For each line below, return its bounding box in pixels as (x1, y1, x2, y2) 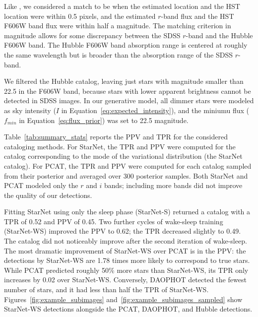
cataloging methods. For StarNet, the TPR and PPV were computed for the (4, 141, 236, 151)
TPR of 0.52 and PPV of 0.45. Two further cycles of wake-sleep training (4, 216, 223, 226)
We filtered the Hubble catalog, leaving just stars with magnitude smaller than (4, 76, 244, 86)
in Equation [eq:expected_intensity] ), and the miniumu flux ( (61, 105, 250, 115)
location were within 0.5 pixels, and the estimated (4, 10, 156, 21)
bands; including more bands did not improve (104, 180, 243, 190)
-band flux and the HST (161, 10, 234, 21)
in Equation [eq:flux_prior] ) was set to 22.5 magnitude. (19, 115, 189, 125)
